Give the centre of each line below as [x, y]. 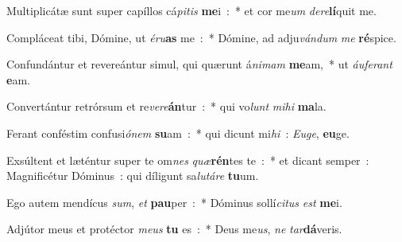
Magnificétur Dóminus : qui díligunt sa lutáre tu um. [133, 176]
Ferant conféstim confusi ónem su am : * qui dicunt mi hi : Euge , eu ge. [178, 133]
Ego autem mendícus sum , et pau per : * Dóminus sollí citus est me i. [174, 202]
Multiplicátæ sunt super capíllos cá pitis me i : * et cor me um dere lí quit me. [191, 10]
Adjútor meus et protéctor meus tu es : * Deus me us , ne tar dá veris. [174, 229]
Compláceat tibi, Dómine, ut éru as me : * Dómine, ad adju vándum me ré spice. [201, 37]
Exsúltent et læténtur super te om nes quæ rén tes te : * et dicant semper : [188, 160]
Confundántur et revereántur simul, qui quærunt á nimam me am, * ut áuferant [199, 64]
